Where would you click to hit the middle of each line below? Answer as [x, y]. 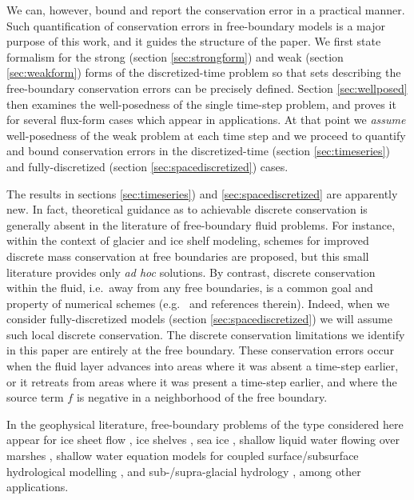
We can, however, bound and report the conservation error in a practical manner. [206, 10]
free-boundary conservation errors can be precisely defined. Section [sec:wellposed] [207, 88]
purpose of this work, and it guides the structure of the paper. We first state [194, 41]
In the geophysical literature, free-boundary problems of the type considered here [205, 424]
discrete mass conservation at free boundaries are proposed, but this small [188, 256]
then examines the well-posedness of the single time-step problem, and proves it [201, 104]
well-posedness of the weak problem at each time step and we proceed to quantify [206, 135]
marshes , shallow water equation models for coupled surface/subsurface [183, 456]
